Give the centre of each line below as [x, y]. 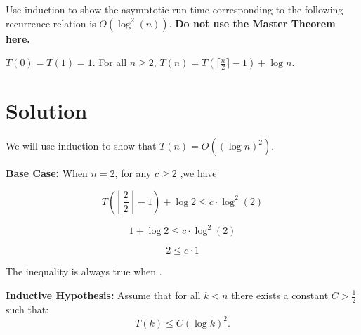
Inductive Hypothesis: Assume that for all [103, 295]
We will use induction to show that [81, 146]
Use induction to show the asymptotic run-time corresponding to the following [175, 9]
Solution [47, 111]
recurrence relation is [51, 23]
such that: [27, 309]
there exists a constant [280, 295]
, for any [133, 173]
